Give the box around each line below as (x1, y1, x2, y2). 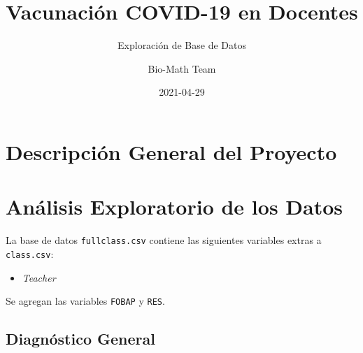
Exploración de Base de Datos (118, 38, 246, 52)
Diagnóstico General (6, 328, 155, 350)
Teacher (22, 270, 56, 284)
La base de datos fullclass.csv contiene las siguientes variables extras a (6, 233, 322, 247)
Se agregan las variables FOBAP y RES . (6, 294, 165, 308)
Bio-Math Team (148, 61, 216, 75)
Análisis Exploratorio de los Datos (6, 192, 343, 221)
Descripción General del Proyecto (6, 137, 337, 166)
